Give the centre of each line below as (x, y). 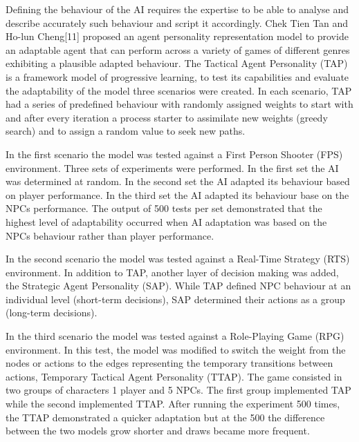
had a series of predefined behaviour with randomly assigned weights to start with (179, 104)
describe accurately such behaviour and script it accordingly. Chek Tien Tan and (177, 22)
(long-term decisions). (52, 313)
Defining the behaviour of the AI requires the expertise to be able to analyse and (177, 9)
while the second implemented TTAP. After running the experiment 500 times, (173, 404)
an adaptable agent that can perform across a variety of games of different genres (178, 49)
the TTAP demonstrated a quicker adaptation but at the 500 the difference (165, 417)
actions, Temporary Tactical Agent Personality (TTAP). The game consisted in (174, 376)
